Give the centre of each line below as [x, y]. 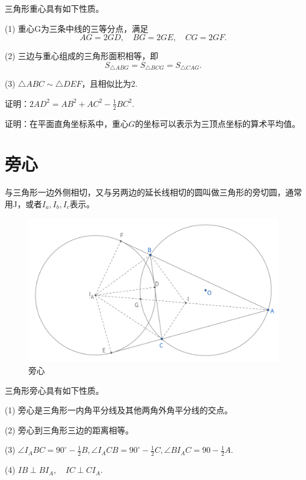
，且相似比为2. [110, 84]
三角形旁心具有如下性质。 [54, 390]
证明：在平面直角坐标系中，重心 [67, 123]
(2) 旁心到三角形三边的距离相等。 [69, 430]
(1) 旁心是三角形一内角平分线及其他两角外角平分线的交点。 [119, 410]
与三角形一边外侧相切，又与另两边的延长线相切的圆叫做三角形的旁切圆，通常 [153, 192]
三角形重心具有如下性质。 [54, 8]
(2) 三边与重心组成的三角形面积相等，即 [82, 56]
